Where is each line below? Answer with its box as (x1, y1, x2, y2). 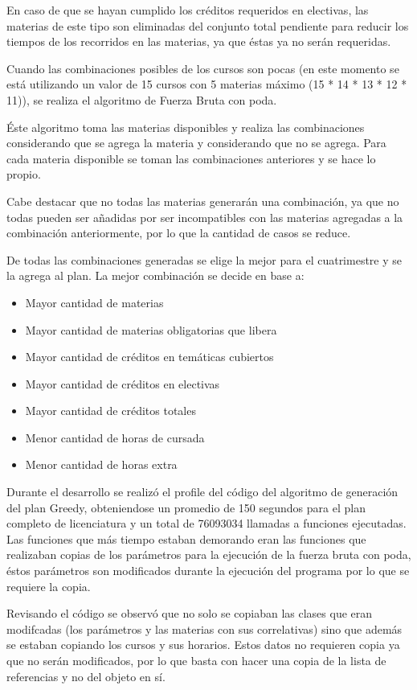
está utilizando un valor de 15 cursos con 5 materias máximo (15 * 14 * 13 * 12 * (6, 76, 407, 92)
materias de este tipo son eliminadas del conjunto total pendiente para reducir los (6, 17, 409, 34)
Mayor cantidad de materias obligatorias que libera (25, 321, 277, 338)
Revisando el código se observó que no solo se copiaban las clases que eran (6, 605, 373, 622)
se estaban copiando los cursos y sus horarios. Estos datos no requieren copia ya (6, 636, 400, 653)
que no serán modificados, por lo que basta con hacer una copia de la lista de (6, 652, 386, 668)
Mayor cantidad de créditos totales (25, 402, 196, 419)
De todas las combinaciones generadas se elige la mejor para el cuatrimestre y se (6, 251, 402, 268)
